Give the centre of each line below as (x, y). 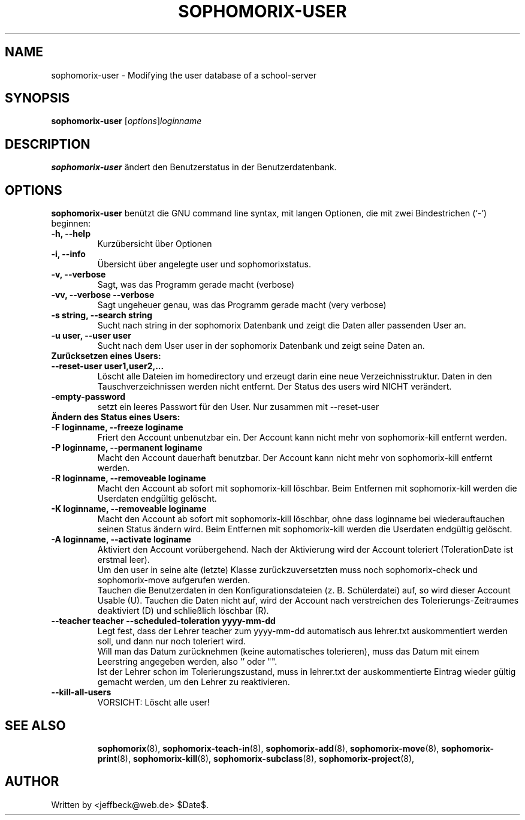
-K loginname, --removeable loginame (129, 509)
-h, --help (71, 234)
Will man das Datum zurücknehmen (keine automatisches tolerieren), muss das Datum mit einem (288, 652)
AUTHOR (32, 782)
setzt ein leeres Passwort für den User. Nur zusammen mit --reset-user (238, 407)
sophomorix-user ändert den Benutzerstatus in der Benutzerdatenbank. (194, 167)
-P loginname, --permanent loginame (127, 448)
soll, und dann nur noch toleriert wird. (171, 641)
